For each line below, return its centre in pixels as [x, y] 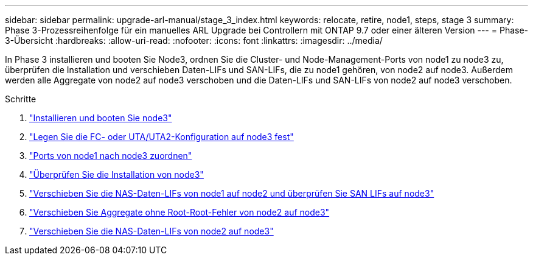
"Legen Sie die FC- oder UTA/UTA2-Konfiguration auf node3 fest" [162, 137]
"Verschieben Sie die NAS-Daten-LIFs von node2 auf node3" [152, 231]
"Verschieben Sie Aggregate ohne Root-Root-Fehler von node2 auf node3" [179, 212]
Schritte [21, 99]
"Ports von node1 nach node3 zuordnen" [111, 156]
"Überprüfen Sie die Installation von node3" [117, 174]
